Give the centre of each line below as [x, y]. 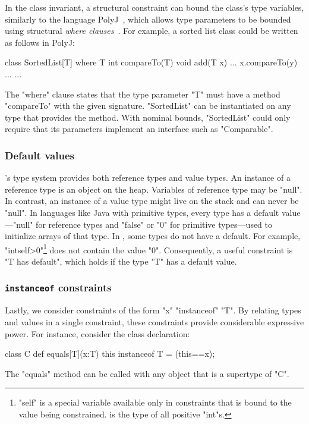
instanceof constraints [58, 288]
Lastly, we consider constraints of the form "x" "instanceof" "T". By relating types [153, 310]
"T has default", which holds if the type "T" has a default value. [121, 261]
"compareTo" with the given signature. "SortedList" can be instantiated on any [148, 106]
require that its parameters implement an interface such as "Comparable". [139, 129]
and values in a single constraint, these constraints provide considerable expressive [154, 321]
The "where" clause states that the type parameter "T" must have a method [143, 94]
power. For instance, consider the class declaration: [97, 333]
